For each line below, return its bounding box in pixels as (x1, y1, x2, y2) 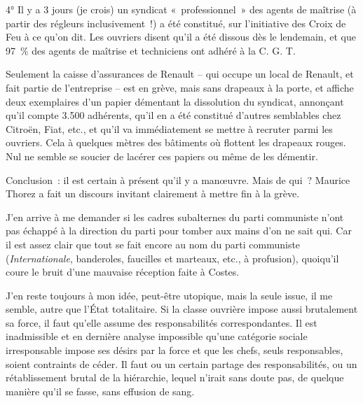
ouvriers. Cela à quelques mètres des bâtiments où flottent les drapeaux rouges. (6, 135, 346, 150)
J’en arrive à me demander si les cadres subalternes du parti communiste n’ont (6, 209, 344, 224)
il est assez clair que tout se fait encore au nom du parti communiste (6, 236, 301, 251)
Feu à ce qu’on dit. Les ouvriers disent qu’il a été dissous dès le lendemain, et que (6, 29, 356, 44)
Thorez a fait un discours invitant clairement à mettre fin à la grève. (6, 186, 300, 201)
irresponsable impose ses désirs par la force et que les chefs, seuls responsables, (6, 343, 343, 358)
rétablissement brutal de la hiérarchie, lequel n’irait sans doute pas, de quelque (6, 370, 344, 385)
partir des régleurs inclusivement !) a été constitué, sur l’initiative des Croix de (6, 15, 346, 30)
